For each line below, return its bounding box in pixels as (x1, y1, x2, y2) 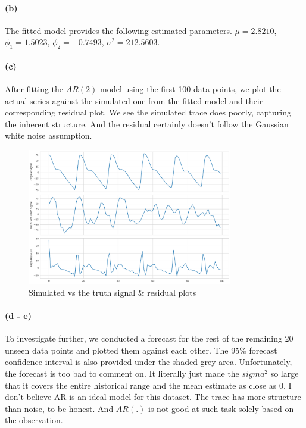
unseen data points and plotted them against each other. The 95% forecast (5, 343, 277, 356)
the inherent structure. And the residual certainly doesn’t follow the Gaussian (5, 117, 289, 130)
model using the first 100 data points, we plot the (99, 82, 281, 95)
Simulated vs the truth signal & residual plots (29, 286, 196, 298)
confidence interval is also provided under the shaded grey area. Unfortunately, (5, 355, 292, 368)
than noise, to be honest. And (5, 402, 114, 414)
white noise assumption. (5, 129, 92, 142)
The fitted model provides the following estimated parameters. (5, 24, 232, 36)
